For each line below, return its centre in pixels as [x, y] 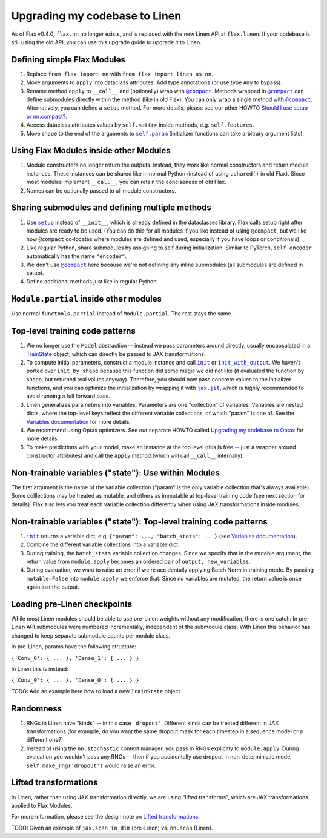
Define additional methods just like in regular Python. [92, 282]
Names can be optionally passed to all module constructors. [101, 190]
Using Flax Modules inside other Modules [91, 150]
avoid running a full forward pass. [68, 396]
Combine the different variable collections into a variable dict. [103, 544]
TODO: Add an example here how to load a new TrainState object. [96, 691]
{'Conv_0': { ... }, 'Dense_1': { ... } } [75, 658]
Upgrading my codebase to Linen [96, 16]
